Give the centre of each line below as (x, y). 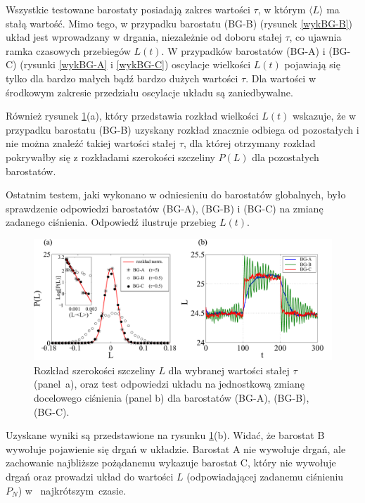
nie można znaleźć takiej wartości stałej (91, 143)
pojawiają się (312, 64)
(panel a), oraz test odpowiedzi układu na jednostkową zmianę (169, 384)
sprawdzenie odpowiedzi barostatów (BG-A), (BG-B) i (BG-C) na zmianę (165, 208)
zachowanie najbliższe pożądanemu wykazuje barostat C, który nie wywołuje (171, 463)
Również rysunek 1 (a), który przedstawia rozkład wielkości (132, 116)
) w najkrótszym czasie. (72, 490)
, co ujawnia (315, 37)
